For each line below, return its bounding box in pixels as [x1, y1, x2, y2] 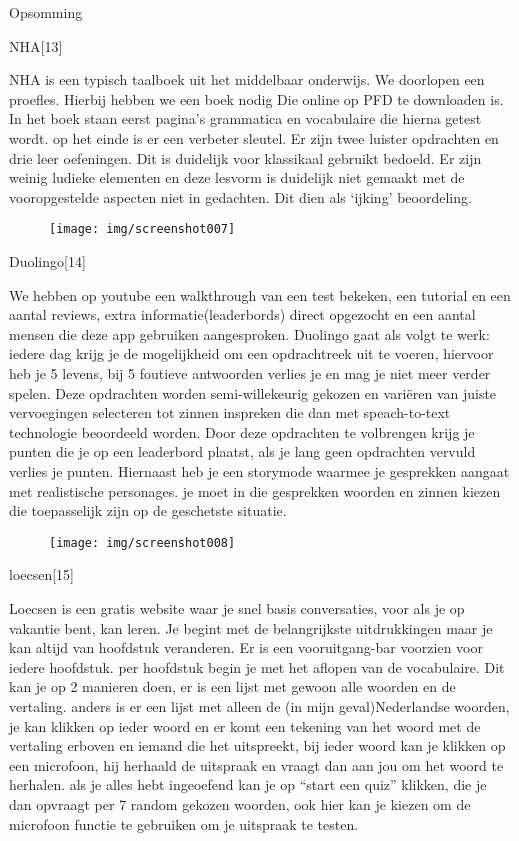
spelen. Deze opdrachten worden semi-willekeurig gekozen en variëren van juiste [9, 382, 497, 403]
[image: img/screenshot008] [49, 535, 236, 550]
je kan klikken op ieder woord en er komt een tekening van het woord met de [9, 715, 481, 736]
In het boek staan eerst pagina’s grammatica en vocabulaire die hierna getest [9, 108, 482, 129]
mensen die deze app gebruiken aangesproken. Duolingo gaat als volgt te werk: [9, 323, 490, 344]
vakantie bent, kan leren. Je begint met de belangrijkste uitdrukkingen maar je [9, 617, 493, 638]
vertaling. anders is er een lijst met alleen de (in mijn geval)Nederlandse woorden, [9, 695, 510, 716]
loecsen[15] [9, 564, 75, 585]
